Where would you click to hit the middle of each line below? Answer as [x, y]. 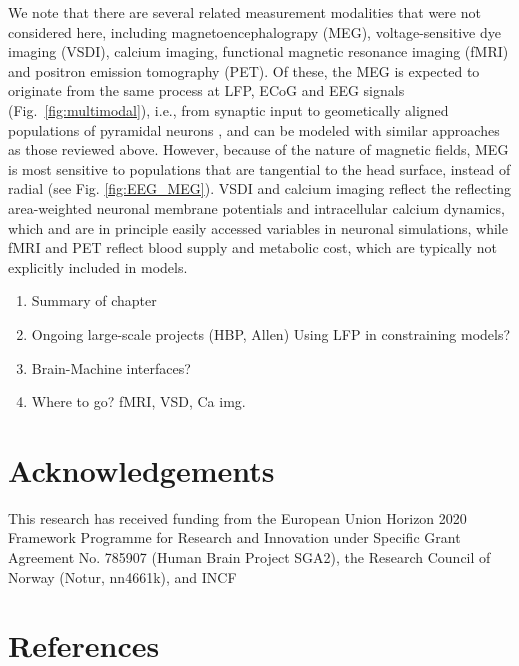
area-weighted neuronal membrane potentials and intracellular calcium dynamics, [256, 207]
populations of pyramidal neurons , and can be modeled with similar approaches [254, 129]
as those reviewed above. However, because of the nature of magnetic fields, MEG [258, 149]
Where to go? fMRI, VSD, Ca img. [138, 401]
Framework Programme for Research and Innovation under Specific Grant [234, 537]
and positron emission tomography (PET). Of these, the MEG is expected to [244, 70]
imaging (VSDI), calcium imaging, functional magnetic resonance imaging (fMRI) [258, 51]
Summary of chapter [94, 300]
